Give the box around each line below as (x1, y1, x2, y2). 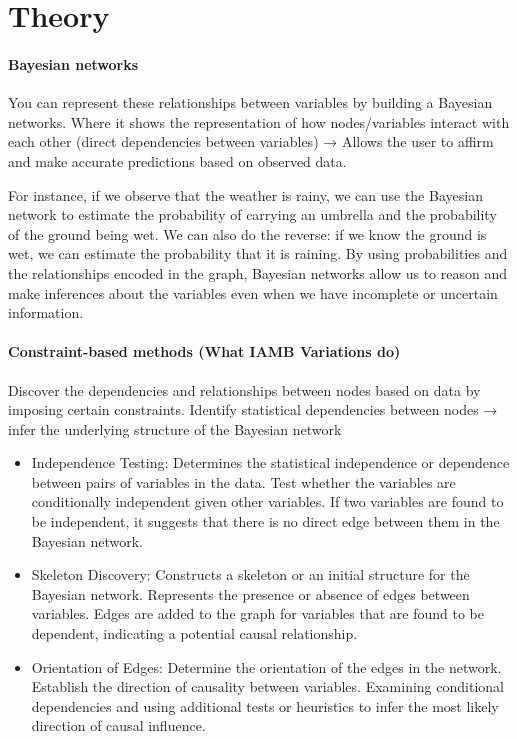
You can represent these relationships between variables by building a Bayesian (8, 92, 493, 113)
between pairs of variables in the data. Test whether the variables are (31, 471, 456, 492)
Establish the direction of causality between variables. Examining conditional (31, 676, 504, 697)
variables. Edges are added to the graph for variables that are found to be (31, 603, 484, 624)
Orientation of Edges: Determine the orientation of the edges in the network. (31, 656, 502, 677)
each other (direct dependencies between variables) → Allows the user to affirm (8, 131, 494, 152)
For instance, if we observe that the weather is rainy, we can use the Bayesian (8, 184, 483, 205)
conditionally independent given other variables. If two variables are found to (31, 491, 504, 512)
